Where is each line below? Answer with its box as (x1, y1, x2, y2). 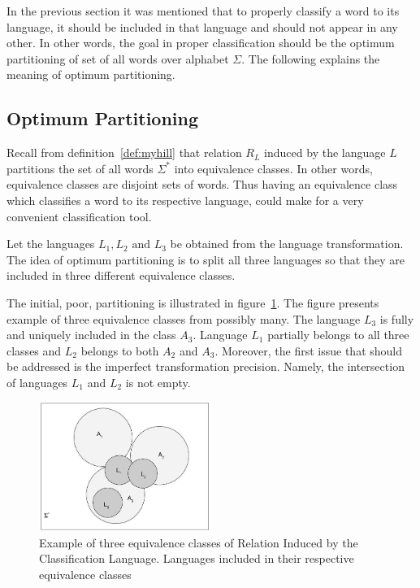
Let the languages (6, 235, 95, 252)
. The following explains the (241, 50, 380, 67)
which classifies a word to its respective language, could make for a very (6, 191, 364, 208)
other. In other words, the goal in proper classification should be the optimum (6, 34, 395, 51)
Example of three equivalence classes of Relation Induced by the (39, 534, 358, 551)
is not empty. (125, 373, 191, 390)
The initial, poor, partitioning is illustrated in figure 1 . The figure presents (6, 294, 379, 311)
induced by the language (264, 144, 386, 161)
